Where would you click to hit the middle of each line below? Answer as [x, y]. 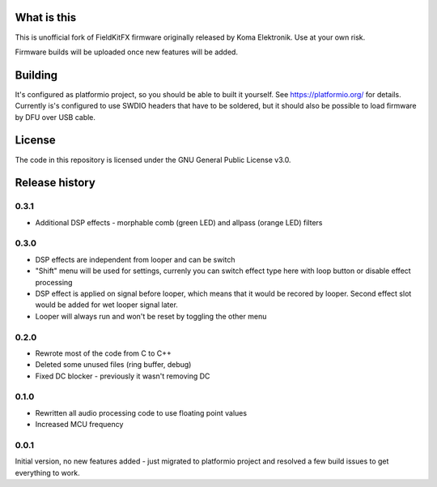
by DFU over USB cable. [55, 117]
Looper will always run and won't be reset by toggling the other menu [151, 316]
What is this [46, 17]
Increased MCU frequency [79, 425]
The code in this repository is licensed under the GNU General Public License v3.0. [153, 160]
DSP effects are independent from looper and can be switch [135, 259]
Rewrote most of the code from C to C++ [103, 353]
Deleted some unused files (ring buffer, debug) [113, 365]
